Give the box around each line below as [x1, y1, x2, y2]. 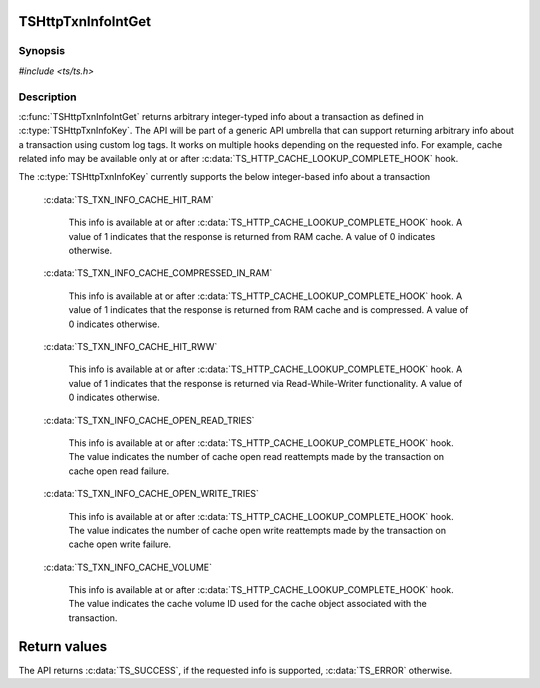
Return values [18, 638, 108, 655]
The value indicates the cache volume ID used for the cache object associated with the [68, 598, 427, 610]
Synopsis [18, 44, 65, 58]
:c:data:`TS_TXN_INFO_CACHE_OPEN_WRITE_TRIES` [43, 488, 260, 500]
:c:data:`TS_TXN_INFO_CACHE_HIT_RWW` [43, 340, 218, 352]
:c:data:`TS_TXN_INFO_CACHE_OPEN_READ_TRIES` [43, 414, 255, 426]
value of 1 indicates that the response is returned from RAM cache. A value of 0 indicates [68, 230, 436, 242]
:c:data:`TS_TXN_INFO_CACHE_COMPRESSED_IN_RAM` [43, 267, 273, 279]
